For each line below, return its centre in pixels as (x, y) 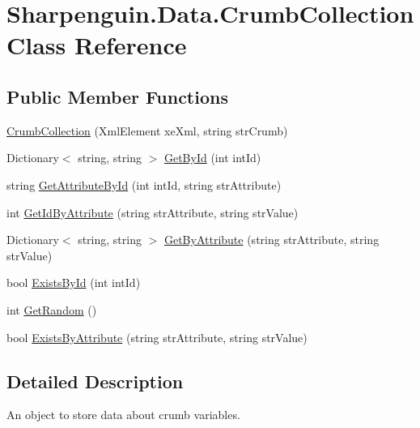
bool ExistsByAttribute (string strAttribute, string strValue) (157, 337)
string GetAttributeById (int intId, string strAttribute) (144, 184)
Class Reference (97, 45)
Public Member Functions (117, 96)
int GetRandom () (52, 309)
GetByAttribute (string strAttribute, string (272, 240)
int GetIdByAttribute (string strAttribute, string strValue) (153, 212)
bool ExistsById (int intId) (74, 282)
